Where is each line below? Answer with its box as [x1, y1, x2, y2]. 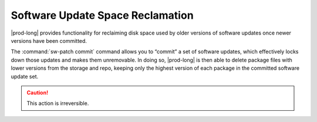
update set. [11, 73, 38, 80]
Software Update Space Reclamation [11, 9, 194, 22]
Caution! [26, 89, 49, 96]
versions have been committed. [11, 37, 87, 44]
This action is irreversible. [26, 100, 89, 107]
